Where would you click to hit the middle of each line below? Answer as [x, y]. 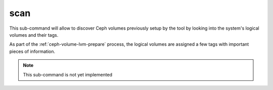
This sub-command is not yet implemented [68, 74]
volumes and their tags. [34, 35]
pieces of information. [32, 51]
